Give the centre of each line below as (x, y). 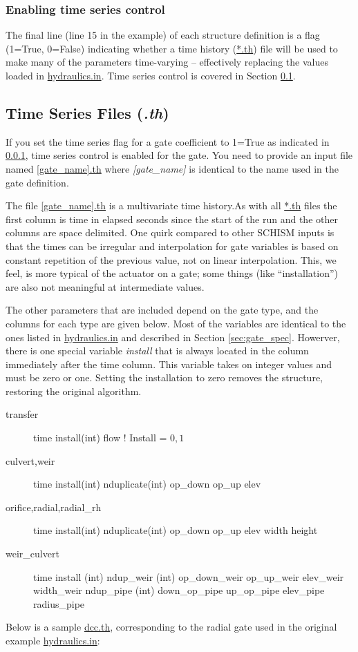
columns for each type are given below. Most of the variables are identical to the (176, 323)
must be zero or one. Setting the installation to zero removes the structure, (164, 377)
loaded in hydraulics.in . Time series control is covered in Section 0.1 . (151, 75)
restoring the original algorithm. (74, 391)
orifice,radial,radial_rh (54, 507)
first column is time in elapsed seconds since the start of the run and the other (172, 219)
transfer (22, 414)
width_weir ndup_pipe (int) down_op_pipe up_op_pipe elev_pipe (179, 590)
